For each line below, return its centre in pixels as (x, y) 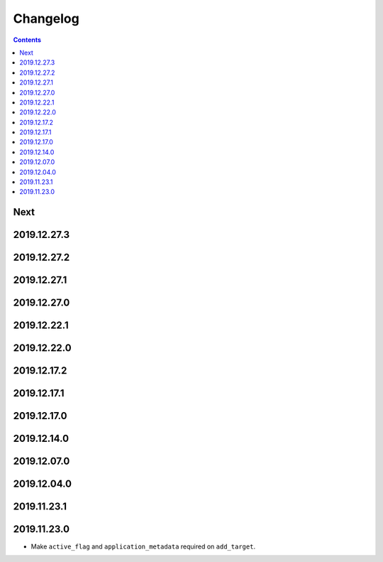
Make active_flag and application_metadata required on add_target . (143, 546)
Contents (27, 40)
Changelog (46, 18)
